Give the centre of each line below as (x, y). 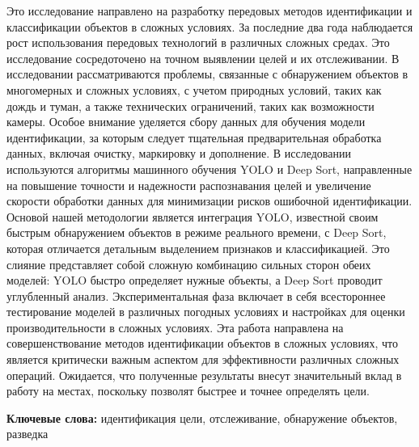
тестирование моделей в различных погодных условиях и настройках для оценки (206, 312)
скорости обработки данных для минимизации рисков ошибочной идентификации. (209, 201)
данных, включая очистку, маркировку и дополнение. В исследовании (179, 153)
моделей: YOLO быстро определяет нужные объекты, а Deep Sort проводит (195, 280)
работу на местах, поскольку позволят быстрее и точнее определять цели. (188, 391)
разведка (28, 434)
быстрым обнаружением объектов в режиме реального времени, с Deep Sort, (197, 232)
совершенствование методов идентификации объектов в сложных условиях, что (202, 343)
